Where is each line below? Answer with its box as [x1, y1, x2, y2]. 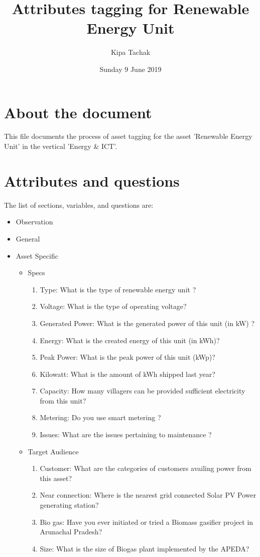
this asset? [40, 472, 72, 483]
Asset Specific [16, 250, 58, 261]
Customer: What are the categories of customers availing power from [40, 463, 251, 473]
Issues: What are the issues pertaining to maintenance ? [40, 429, 212, 440]
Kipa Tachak [110, 47, 151, 57]
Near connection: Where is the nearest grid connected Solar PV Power [40, 490, 256, 500]
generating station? [40, 500, 99, 510]
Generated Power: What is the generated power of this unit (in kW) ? [40, 317, 254, 328]
